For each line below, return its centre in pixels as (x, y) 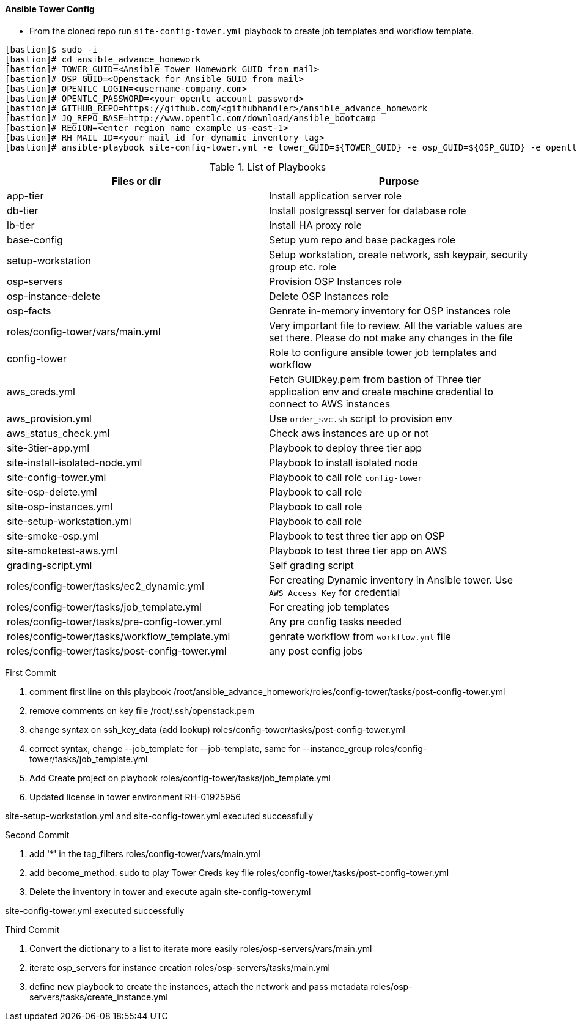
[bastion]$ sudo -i (51, 49)
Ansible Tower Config (50, 9)
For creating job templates (329, 607)
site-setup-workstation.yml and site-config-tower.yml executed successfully (159, 816)
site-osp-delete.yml (52, 492)
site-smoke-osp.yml (53, 536)
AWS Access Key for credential (335, 592)
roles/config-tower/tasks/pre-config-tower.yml (114, 621)
